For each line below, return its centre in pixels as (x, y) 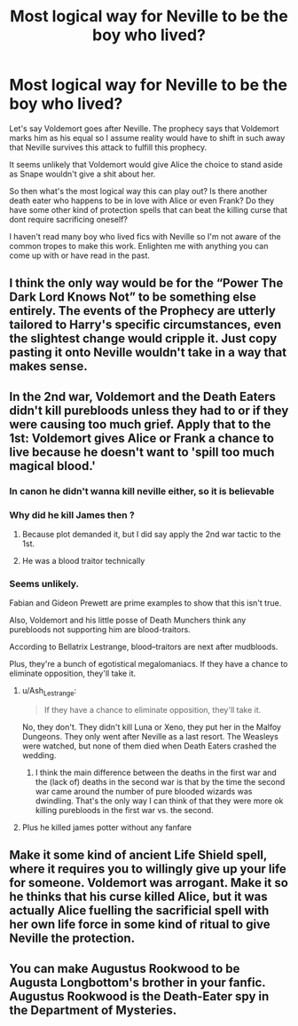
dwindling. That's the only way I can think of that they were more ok (159, 801)
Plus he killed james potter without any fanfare (107, 827)
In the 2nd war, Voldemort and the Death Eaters (143, 396)
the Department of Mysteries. (93, 1010)
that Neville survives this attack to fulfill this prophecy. (108, 147)
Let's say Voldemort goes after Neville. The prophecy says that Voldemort (144, 128)
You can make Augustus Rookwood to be (125, 968)
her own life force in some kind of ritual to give (140, 924)
